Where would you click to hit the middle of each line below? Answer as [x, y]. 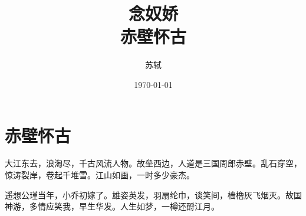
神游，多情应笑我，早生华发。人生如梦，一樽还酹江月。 [112, 206]
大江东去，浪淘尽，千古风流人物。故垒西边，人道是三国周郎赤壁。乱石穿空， [153, 163]
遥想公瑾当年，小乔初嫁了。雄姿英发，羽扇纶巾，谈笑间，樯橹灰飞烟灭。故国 [153, 194]
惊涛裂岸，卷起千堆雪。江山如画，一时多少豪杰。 [100, 175]
